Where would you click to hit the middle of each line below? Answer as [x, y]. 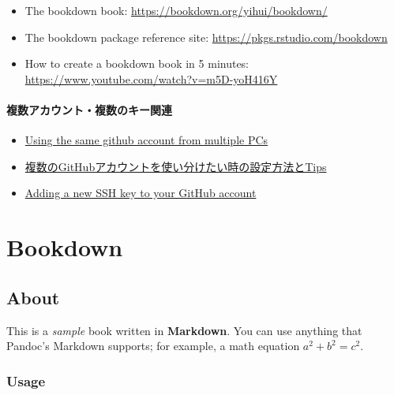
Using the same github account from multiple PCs [146, 140]
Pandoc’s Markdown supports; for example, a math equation [153, 346]
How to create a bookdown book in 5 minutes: [137, 63]
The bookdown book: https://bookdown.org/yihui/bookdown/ [176, 10]
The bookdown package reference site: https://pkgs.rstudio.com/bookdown [206, 37]
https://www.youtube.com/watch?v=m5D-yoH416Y [151, 78]
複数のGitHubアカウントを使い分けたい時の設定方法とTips [176, 166]
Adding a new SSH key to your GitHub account [141, 193]
